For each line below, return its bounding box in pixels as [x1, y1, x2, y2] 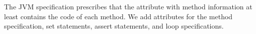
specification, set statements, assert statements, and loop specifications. [4, 21, 224, 31]
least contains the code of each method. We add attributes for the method [4, 11, 233, 21]
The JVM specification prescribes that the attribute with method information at [4, 1, 252, 11]
